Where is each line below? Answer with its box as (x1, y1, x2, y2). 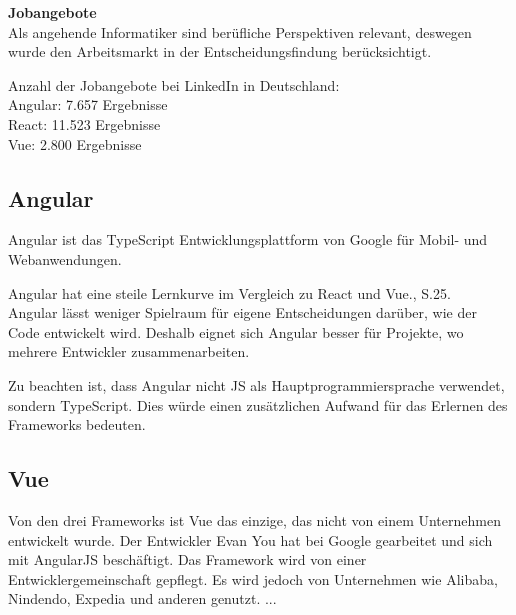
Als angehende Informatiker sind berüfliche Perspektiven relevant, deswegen (8, 21, 472, 42)
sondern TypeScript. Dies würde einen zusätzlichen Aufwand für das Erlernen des (8, 394, 508, 415)
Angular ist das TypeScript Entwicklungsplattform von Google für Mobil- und (8, 229, 488, 250)
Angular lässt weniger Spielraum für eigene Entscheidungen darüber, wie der (8, 302, 477, 323)
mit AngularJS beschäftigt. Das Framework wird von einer (8, 549, 367, 570)
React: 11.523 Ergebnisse (8, 113, 161, 134)
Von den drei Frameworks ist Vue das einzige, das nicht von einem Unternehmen (8, 509, 501, 530)
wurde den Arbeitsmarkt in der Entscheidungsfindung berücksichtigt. (8, 41, 432, 62)
